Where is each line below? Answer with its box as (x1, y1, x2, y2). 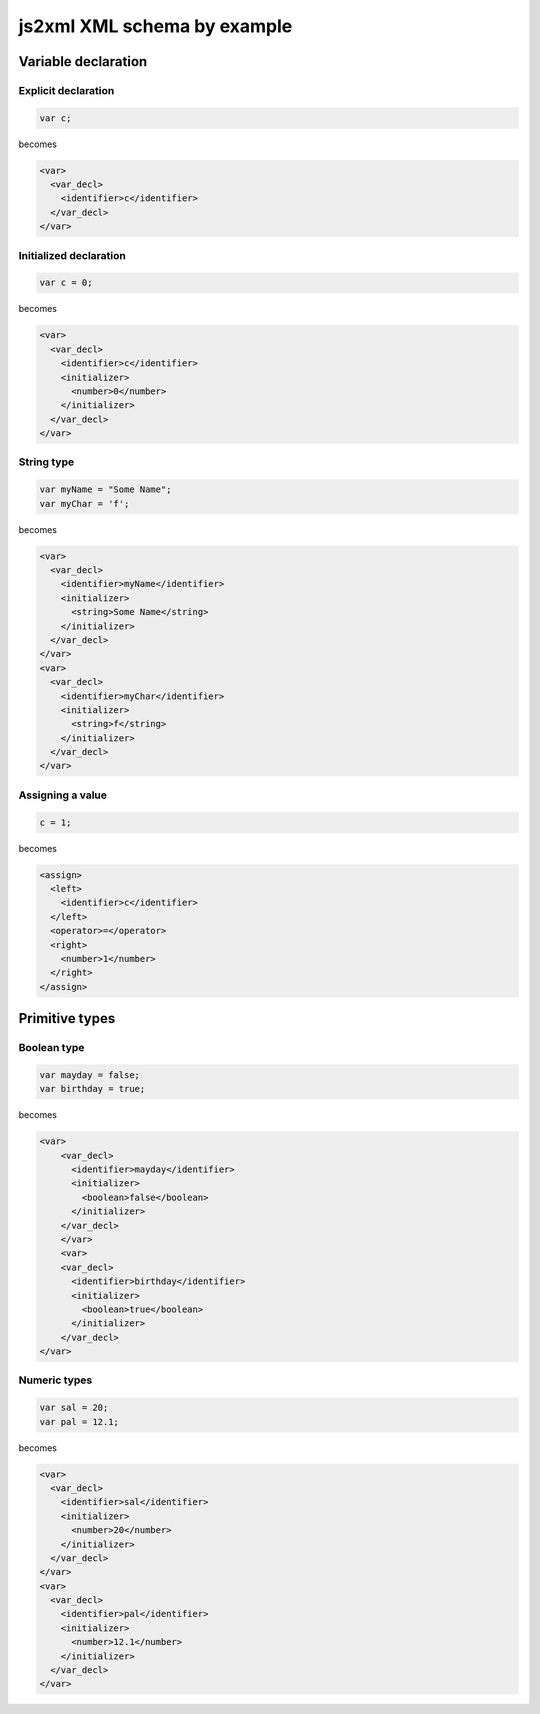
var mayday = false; (39, 1069, 140, 1080)
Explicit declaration (18, 83, 115, 97)
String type (18, 455, 75, 469)
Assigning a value (18, 788, 108, 802)
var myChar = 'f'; (39, 498, 130, 509)
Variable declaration (18, 53, 148, 70)
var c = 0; (39, 277, 93, 289)
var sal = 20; (39, 1402, 109, 1414)
